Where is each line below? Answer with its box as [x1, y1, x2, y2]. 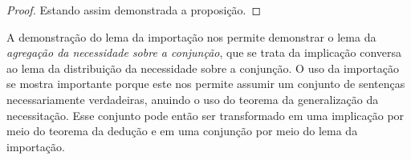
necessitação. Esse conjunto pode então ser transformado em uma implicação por [6, 106, 405, 123]
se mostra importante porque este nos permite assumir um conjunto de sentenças [6, 75, 405, 92]
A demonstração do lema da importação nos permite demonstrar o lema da [6, 28, 376, 45]
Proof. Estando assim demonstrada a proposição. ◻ [6, 2, 262, 18]
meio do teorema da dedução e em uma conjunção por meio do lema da [6, 122, 358, 139]
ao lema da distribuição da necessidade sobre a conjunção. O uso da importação [6, 59, 399, 76]
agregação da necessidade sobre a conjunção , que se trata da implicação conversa [6, 44, 402, 61]
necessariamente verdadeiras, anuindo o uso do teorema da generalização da [6, 90, 379, 107]
